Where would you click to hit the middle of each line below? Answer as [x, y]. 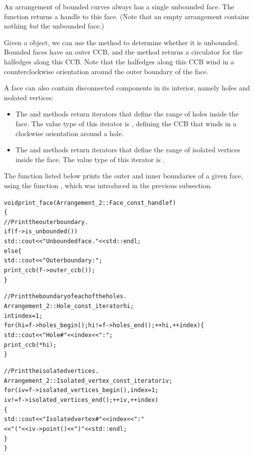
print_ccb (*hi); [30, 345]
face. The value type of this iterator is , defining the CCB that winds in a [126, 123]
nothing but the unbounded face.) [54, 26]
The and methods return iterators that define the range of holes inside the [127, 114]
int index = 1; [23, 316]
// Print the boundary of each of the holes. [65, 297]
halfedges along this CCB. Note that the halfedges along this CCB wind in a [119, 61]
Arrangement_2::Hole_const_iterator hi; [69, 306]
